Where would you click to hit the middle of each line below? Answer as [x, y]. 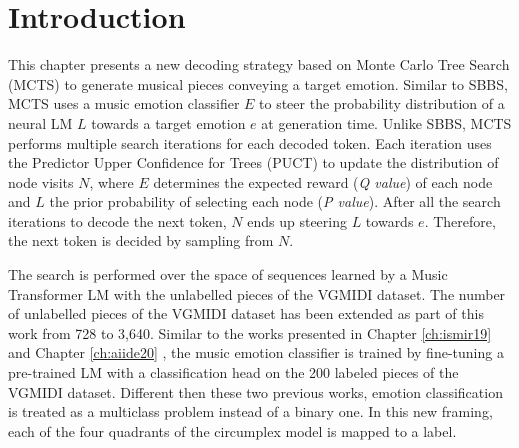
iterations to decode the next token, [117, 220]
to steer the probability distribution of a [382, 103]
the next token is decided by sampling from [141, 240]
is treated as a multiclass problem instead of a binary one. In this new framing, [250, 411]
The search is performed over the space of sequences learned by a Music [228, 274]
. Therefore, [460, 220]
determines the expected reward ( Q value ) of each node [323, 181]
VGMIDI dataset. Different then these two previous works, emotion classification [255, 391]
